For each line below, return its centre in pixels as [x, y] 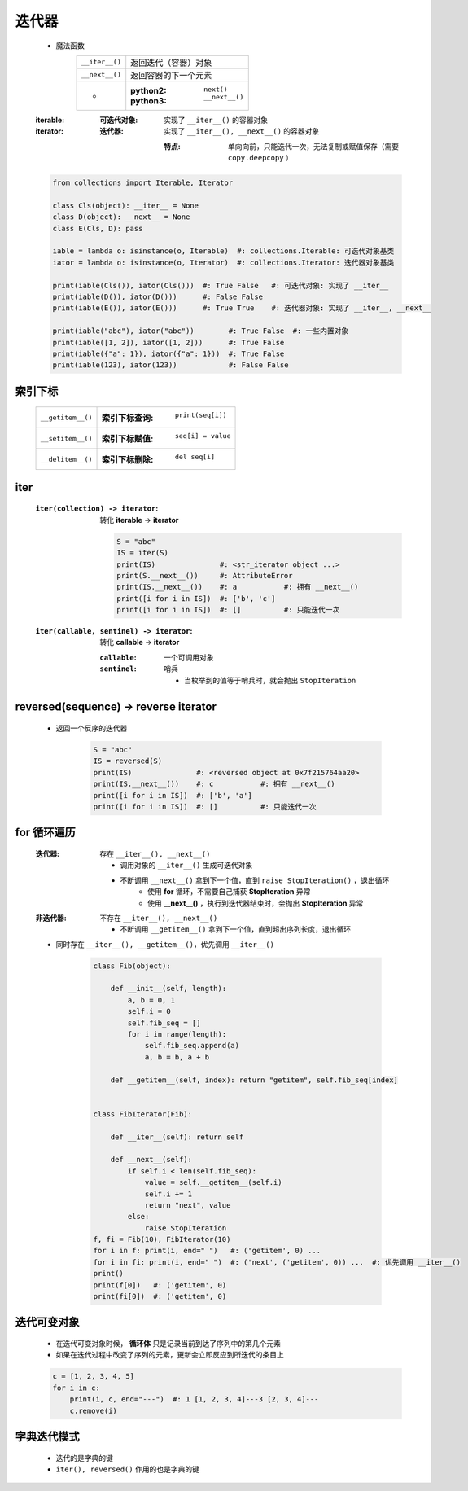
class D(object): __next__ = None [121, 217]
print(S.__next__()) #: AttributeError [205, 575]
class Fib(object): [132, 966]
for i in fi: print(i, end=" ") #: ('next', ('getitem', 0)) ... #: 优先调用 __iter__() [277, 1262]
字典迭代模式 [47, 1436]
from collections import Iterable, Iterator [143, 183]
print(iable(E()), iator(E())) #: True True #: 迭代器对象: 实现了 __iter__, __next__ [242, 308]
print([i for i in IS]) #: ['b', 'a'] [173, 795]
